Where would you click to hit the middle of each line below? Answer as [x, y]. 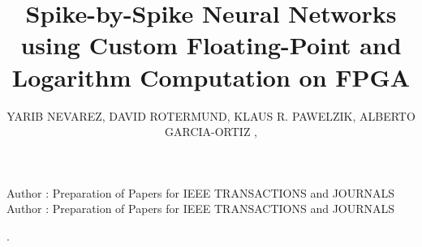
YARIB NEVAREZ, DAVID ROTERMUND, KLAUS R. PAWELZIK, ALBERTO [211, 115]
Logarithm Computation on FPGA [211, 77]
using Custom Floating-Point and [211, 45]
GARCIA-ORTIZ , [211, 132]
